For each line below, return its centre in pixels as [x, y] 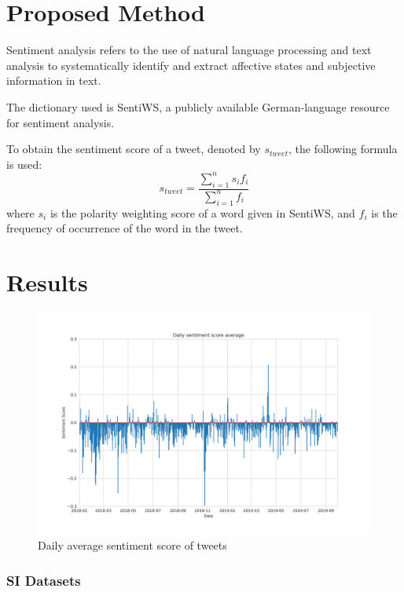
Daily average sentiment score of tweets [132, 545]
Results [47, 282]
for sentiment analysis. [61, 122]
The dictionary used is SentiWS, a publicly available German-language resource [198, 106]
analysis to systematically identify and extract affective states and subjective [191, 65]
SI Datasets [44, 580]
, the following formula [343, 149]
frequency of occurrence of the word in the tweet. [125, 228]
